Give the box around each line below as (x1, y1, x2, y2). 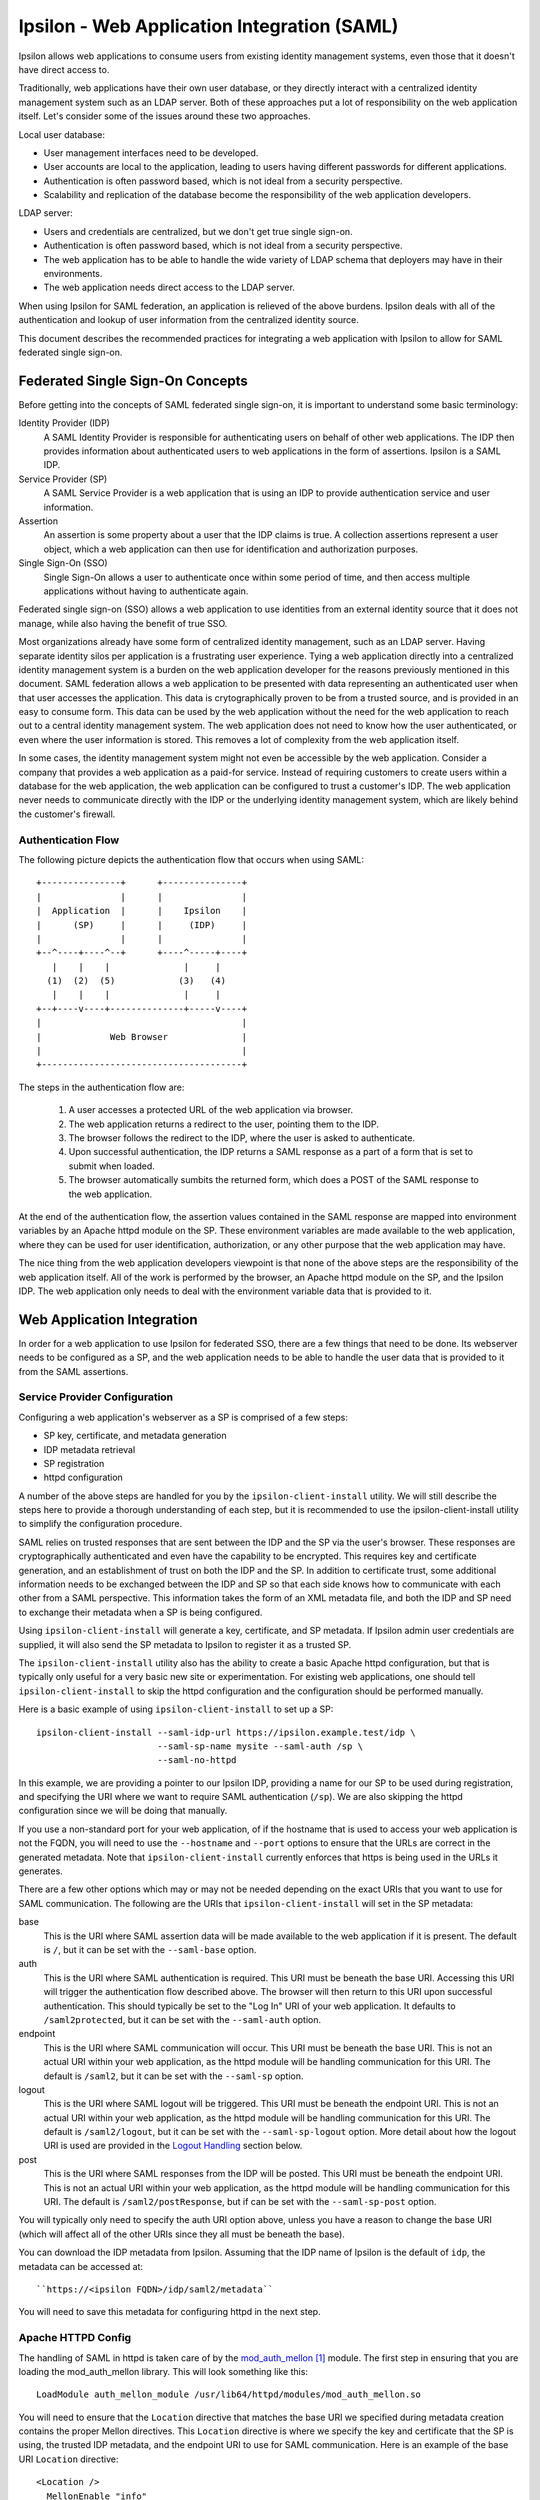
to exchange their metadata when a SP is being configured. (18, 1606, 263, 1618)
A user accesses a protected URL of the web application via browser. (68, 1104, 354, 1116)
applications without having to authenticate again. (43, 585, 249, 597)
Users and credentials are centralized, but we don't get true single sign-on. (43, 225, 354, 237)
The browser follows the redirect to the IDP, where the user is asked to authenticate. (68, 1131, 415, 1144)
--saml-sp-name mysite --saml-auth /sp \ (156, 1740, 364, 1752)
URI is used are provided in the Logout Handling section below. (43, 2140, 303, 2152)
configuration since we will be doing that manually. (18, 1805, 228, 1817)
